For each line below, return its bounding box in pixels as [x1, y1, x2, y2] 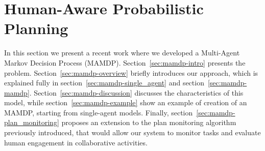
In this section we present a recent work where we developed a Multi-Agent [4, 47, 240, 58]
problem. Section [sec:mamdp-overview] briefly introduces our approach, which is [4, 67, 258, 78]
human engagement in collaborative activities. [4, 137, 148, 147]
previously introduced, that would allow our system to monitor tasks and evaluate [4, 127, 261, 138]
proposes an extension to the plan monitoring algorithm [61, 117, 236, 128]
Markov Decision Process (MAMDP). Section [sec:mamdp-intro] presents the [4, 57, 246, 68]
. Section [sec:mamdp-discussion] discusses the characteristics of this [29, 87, 244, 98]
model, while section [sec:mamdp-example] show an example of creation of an [4, 97, 247, 108]
